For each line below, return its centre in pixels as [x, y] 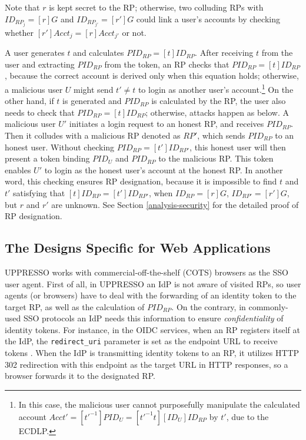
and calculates [99, 53]
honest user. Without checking [60, 147]
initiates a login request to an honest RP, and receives [167, 124]
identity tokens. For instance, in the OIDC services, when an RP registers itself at [152, 329]
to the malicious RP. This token [216, 158]
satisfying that [39, 192]
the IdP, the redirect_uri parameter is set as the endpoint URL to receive [141, 341]
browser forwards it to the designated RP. [80, 376]
